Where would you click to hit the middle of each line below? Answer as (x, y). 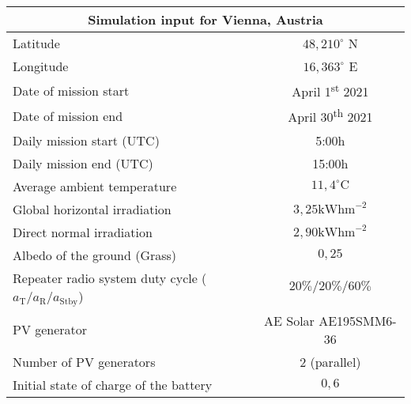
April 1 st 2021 (330, 91)
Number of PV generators (84, 361)
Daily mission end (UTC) (83, 163)
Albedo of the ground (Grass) (95, 255)
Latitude (36, 43)
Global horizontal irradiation (92, 209)
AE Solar (289, 320)
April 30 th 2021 (330, 116)
